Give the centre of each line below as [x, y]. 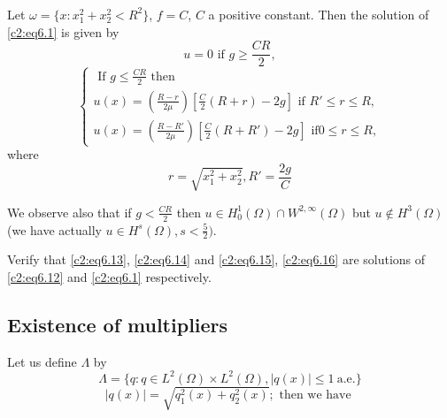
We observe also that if [69, 212]
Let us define [42, 361]
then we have [315, 395]
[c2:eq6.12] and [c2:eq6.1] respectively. [109, 276]
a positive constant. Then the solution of [319, 14]
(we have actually [54, 229]
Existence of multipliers [118, 324]
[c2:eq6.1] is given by [63, 31]
